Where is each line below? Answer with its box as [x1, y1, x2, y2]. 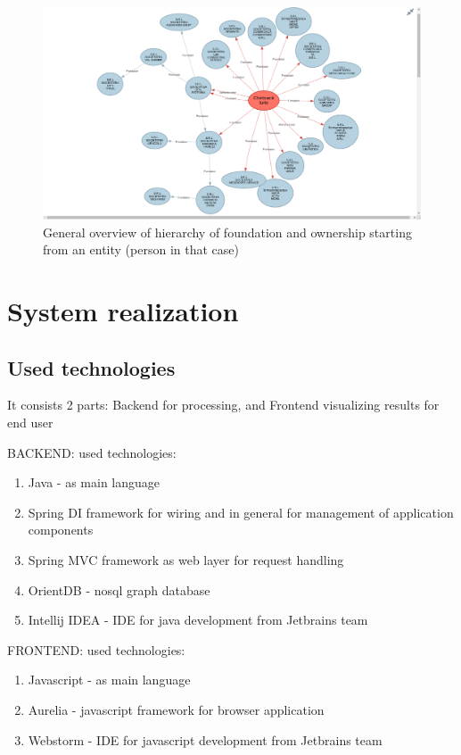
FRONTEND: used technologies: [7, 640, 185, 659]
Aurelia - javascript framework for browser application [28, 700, 325, 718]
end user [7, 413, 54, 432]
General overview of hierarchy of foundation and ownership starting [43, 222, 412, 241]
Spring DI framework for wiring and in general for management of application [28, 502, 454, 521]
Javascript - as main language [28, 670, 191, 689]
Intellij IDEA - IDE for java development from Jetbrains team [28, 610, 368, 629]
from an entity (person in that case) [43, 240, 239, 259]
